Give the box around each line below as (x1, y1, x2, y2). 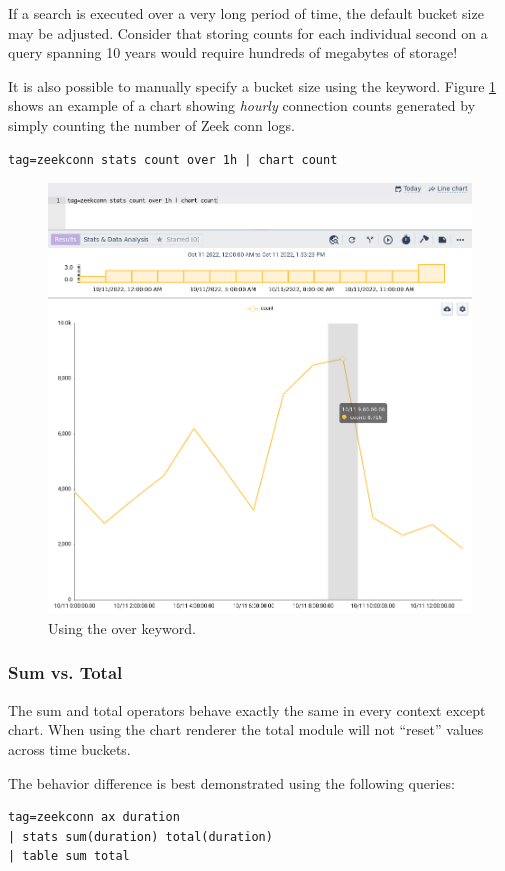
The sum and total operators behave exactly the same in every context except (8, 699, 486, 720)
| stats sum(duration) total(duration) (8, 829, 273, 844)
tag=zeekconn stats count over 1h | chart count (8, 152, 338, 167)
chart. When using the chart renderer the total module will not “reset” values (8, 719, 484, 740)
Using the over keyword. (48, 617, 196, 638)
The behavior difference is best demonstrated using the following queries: (8, 772, 455, 793)
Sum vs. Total (8, 660, 123, 685)
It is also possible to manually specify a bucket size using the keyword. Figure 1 (8, 75, 497, 96)
